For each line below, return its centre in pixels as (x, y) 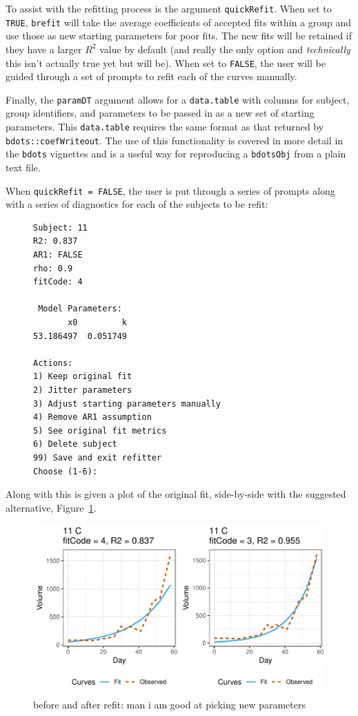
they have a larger (44, 49)
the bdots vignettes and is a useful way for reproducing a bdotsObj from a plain (176, 154)
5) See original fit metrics (100, 430)
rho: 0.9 (53, 268)
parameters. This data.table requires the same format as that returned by (165, 126)
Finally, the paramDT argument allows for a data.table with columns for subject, (178, 99)
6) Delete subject (75, 444)
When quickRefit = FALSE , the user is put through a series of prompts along (170, 190)
